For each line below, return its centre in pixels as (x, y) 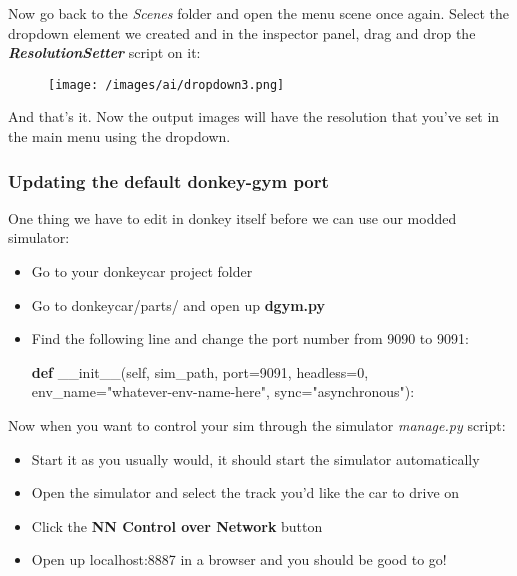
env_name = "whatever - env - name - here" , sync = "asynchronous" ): (223, 391)
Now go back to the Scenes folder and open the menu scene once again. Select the (258, 13)
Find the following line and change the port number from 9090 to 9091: (250, 338)
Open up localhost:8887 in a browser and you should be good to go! (239, 559)
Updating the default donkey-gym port (168, 180)
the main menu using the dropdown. (119, 136)
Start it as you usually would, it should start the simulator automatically (255, 458)
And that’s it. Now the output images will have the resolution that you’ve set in (254, 116)
